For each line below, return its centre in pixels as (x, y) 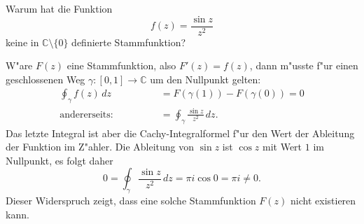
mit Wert (282, 147)
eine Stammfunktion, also (121, 65)
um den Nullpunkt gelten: (205, 79)
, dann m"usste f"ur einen (304, 65)
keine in (22, 42)
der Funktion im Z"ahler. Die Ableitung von (100, 147)
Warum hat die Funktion (59, 8)
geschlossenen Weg (45, 79)
